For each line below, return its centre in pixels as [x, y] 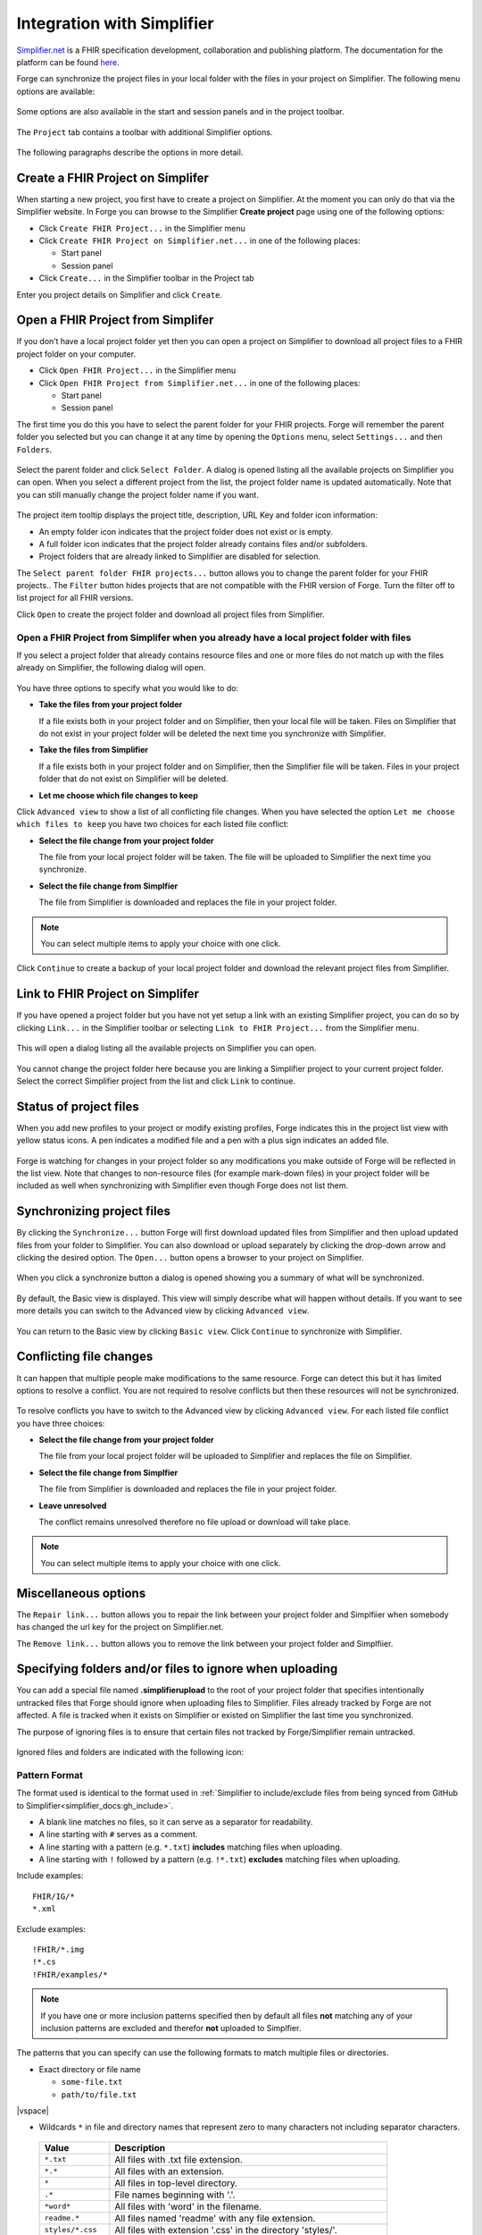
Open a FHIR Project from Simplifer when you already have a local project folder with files [214, 637]
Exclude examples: [51, 1929]
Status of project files [78, 1106]
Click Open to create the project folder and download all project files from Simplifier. [170, 614]
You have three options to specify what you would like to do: [128, 687]
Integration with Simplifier [115, 23]
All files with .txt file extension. [179, 2159]
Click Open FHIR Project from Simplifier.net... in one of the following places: [199, 383]
